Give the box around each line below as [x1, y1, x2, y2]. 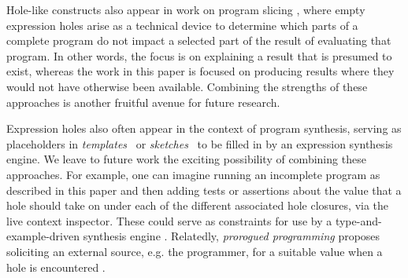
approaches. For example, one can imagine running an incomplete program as [6, 166, 380, 182]
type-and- [335, 212, 382, 229]
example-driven [6, 228, 80, 244]
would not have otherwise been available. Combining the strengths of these [6, 78, 368, 94]
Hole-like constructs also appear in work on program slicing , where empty [6, 2, 365, 17]
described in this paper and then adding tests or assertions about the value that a [6, 181, 402, 198]
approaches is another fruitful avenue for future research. [6, 93, 280, 110]
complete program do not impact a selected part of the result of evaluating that [6, 32, 391, 49]
